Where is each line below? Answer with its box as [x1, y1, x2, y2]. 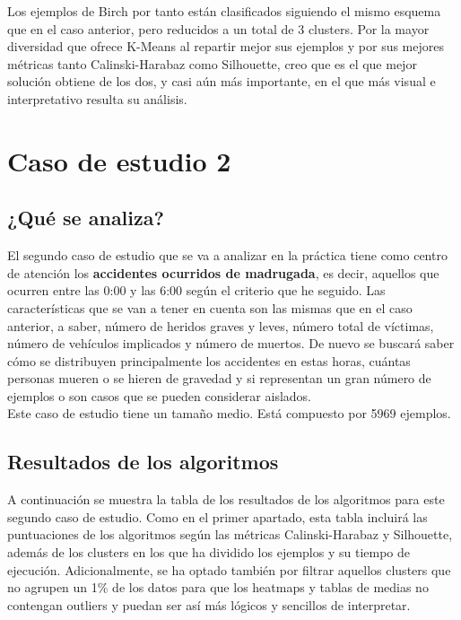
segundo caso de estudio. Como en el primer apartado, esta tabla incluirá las [7, 507, 428, 526]
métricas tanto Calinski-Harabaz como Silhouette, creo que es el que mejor [7, 54, 417, 73]
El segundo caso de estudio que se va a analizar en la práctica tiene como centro [7, 246, 448, 265]
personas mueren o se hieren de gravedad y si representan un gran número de [7, 369, 431, 388]
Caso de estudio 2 [7, 142, 231, 179]
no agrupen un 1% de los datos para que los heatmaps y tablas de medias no [7, 578, 429, 597]
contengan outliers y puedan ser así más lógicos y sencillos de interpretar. [7, 595, 411, 614]
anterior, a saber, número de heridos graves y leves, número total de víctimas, [7, 316, 434, 335]
